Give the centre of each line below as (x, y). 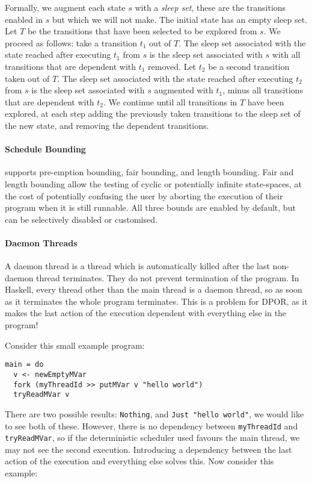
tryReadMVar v (41, 395)
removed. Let (172, 66)
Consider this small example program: (75, 345)
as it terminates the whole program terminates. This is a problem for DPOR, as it (156, 301)
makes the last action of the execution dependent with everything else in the (146, 313)
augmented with (184, 90)
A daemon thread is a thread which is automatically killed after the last (137, 266)
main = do (24, 365)
